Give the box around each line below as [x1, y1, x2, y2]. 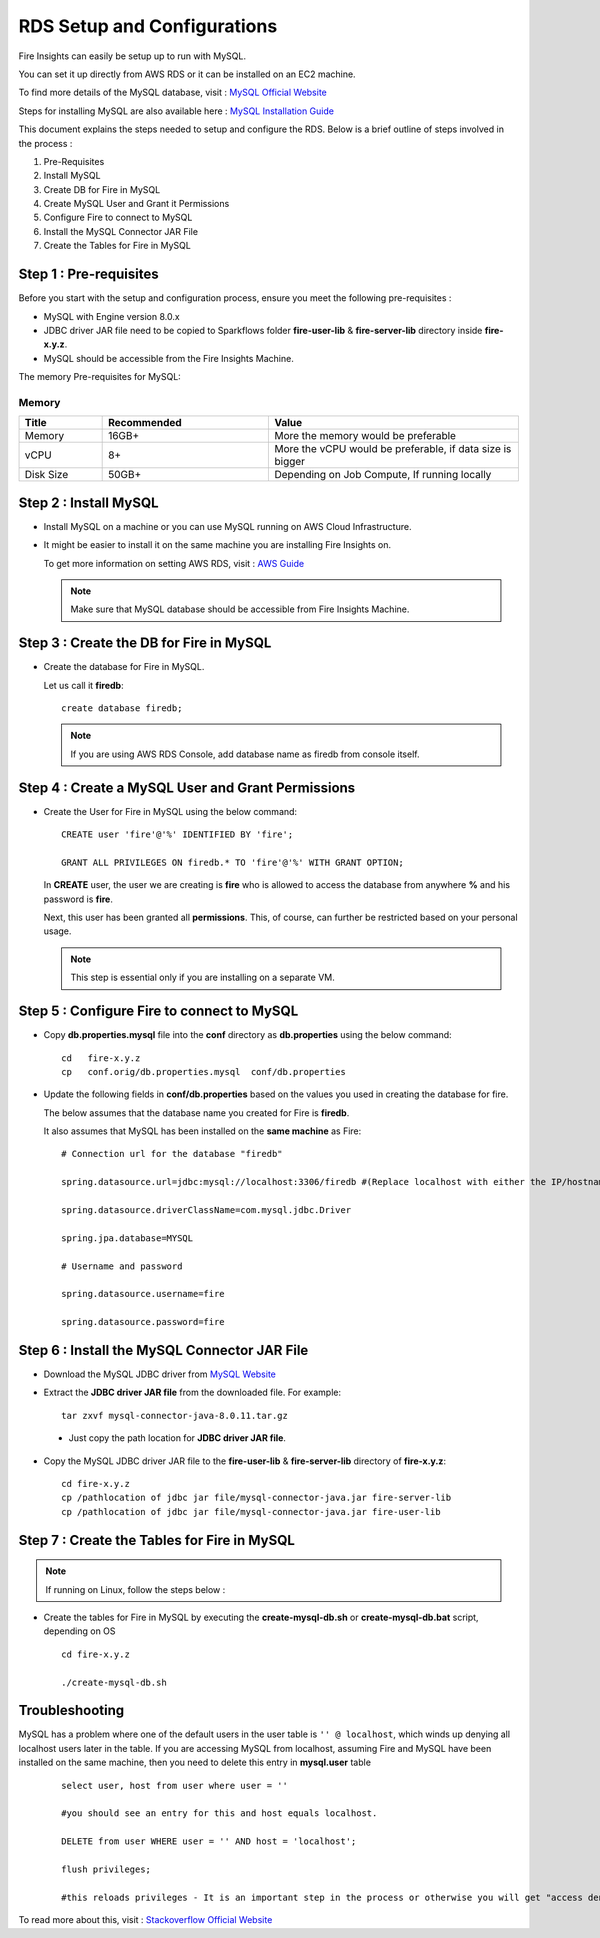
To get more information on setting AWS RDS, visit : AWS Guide [43, 557, 305, 569]
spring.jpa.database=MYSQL [61, 1232, 194, 1244]
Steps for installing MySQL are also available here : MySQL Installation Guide [18, 105, 335, 117]
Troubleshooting [18, 1702, 125, 1719]
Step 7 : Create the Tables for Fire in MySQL [18, 1531, 295, 1549]
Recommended [108, 416, 182, 430]
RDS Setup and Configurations [18, 15, 278, 37]
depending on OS [43, 1625, 116, 1637]
